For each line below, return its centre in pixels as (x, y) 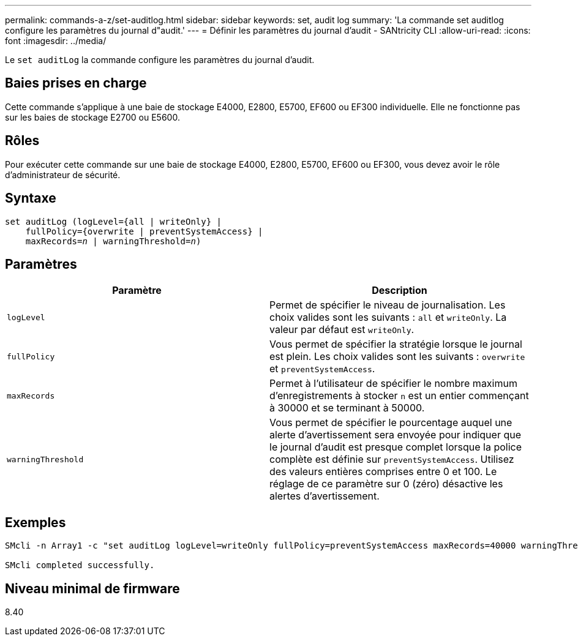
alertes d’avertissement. (325, 496)
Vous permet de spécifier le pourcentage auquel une (391, 423)
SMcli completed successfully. (80, 565)
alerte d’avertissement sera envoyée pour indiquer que (396, 435)
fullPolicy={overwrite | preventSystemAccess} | (144, 231)
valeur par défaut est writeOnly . (342, 330)
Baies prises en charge (76, 83)
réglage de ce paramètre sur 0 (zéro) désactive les (386, 484)
